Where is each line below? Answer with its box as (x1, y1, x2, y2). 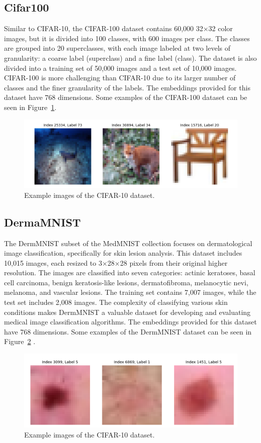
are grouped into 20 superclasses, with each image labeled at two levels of (4, 43, 231, 53)
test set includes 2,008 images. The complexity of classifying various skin (4, 297, 228, 307)
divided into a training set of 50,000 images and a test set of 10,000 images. (4, 62, 237, 73)
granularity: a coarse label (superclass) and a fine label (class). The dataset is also (4, 52, 257, 63)
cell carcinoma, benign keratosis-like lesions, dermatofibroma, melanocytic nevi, (4, 277, 248, 287)
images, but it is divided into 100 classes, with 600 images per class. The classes (4, 33, 250, 43)
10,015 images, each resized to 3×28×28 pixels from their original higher (4, 257, 228, 268)
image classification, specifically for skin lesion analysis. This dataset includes (4, 248, 242, 258)
